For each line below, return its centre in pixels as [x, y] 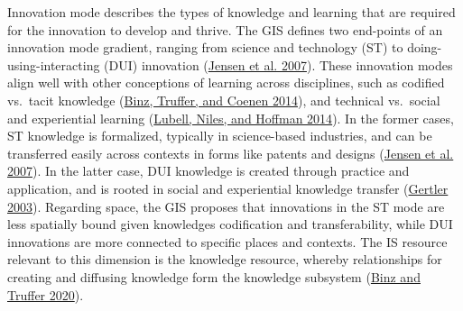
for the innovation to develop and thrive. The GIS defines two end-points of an [225, 29]
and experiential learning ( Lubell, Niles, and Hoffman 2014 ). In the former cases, [231, 118]
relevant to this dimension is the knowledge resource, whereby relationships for [225, 259]
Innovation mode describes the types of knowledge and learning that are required [231, 12]
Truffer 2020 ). [46, 294]
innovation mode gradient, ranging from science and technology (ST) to [205, 47]
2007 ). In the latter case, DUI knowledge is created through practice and [208, 171]
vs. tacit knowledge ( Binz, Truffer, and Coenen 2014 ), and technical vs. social [224, 100]
